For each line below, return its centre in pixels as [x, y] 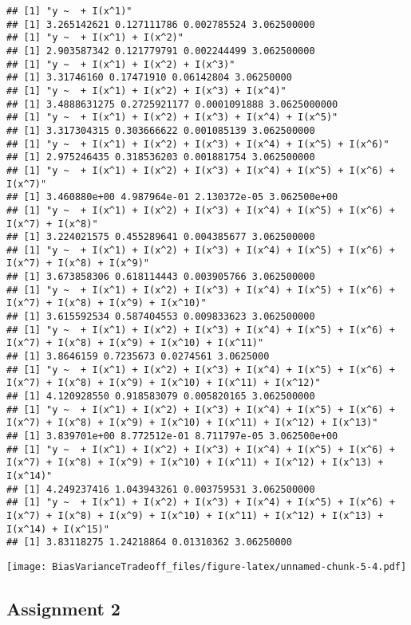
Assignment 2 [63, 608]
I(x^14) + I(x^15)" [58, 529]
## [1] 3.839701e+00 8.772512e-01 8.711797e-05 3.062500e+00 [172, 436]
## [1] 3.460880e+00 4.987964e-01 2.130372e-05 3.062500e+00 [172, 197]
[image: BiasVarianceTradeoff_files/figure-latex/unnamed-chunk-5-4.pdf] [207, 566]
